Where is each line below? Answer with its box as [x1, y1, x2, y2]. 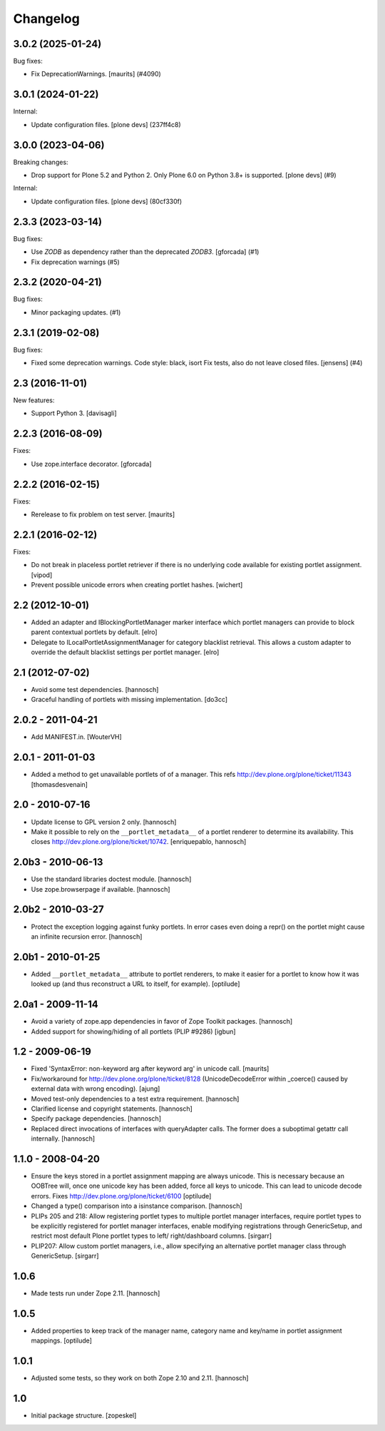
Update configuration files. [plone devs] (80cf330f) [31, 197, 183, 205]
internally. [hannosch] [31, 1134, 96, 1143]
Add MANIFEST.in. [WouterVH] [31, 733, 123, 741]
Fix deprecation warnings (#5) [31, 258, 120, 266]
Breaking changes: [13, 158, 68, 166]
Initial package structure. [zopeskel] [31, 1411, 137, 1420]
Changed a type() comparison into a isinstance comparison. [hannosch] [31, 1202, 242, 1211]
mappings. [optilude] [31, 1336, 93, 1345]
